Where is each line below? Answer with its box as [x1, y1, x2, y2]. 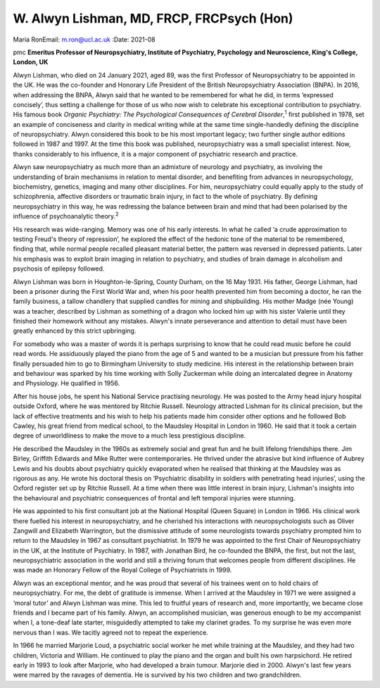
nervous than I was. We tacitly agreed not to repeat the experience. [13, 628, 209, 637]
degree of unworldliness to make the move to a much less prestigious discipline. [13, 431, 246, 440]
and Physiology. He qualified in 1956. [13, 379, 120, 388]
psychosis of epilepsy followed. [13, 264, 105, 273]
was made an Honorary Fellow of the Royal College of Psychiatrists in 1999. [13, 566, 232, 575]
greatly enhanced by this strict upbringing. [13, 326, 137, 335]
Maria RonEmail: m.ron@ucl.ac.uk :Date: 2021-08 [13, 35, 156, 44]
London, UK [13, 58, 49, 66]
